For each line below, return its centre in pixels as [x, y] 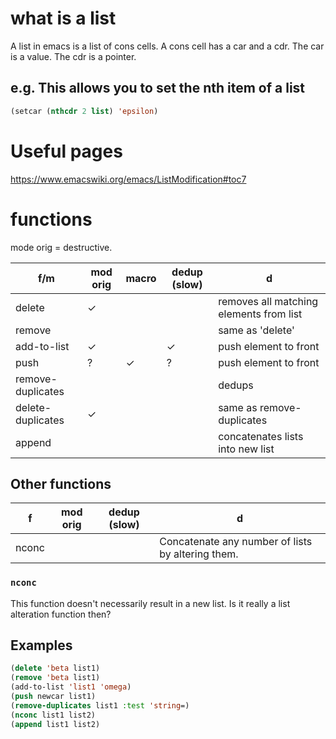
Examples [41, 645]
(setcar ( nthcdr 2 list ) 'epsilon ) [84, 111]
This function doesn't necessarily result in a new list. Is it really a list [150, 603]
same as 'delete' [256, 330]
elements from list [260, 314]
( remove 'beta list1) [55, 678]
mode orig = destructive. [61, 247]
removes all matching [268, 301]
